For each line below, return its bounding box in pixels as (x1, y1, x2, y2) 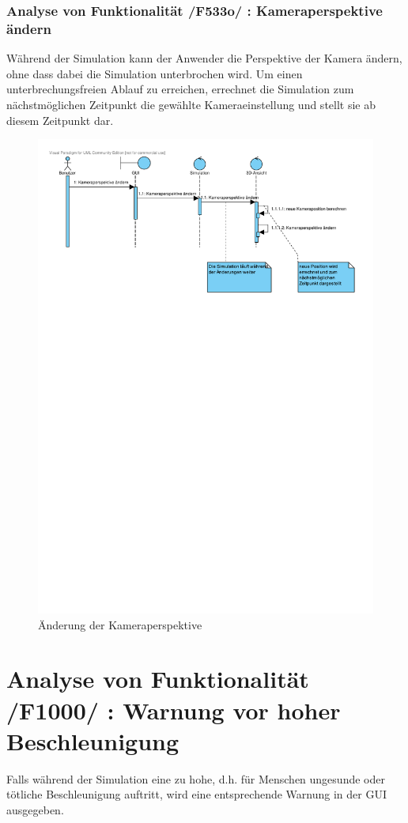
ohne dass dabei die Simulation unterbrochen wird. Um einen (6, 65, 303, 81)
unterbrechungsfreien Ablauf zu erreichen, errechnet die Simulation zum (6, 81, 354, 97)
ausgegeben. (6, 801, 64, 817)
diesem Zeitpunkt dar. (6, 111, 114, 128)
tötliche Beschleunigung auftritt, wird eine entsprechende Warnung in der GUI (6, 786, 387, 802)
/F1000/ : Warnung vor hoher (6, 693, 341, 726)
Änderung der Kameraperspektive (38, 616, 202, 632)
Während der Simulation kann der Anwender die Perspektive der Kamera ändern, (6, 50, 402, 66)
